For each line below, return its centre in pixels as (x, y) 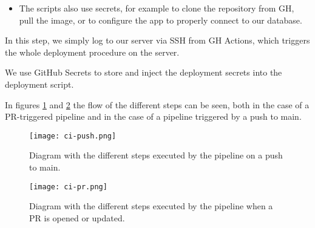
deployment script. (39, 84)
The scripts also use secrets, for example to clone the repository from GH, (157, 8)
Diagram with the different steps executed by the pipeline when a (151, 206)
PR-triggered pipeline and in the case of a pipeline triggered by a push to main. (153, 116)
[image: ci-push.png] (73, 136)
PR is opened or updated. (77, 217)
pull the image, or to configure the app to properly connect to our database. (161, 20)
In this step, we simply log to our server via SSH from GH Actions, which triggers (157, 40)
